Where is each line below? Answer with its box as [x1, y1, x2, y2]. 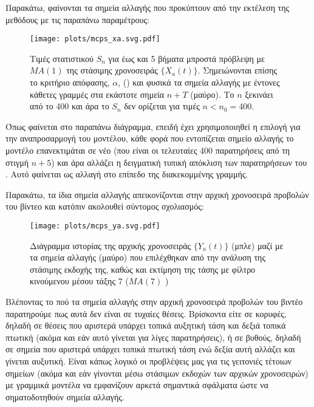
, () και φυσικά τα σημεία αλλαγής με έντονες [118, 76, 280, 89]
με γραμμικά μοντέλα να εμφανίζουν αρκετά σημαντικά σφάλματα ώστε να [5, 378, 268, 391]
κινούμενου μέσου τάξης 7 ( [30, 275, 129, 287]
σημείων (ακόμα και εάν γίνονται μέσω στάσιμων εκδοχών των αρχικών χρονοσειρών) [5, 366, 309, 379]
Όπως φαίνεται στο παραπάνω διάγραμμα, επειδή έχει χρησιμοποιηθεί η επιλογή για [5, 120, 301, 132]
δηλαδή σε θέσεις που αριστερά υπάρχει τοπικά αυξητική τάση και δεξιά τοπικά [5, 319, 286, 332]
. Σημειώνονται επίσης [197, 64, 278, 77]
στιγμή [5, 156, 29, 168]
